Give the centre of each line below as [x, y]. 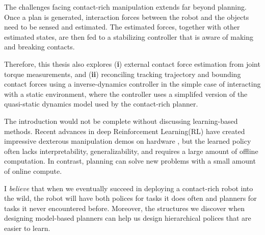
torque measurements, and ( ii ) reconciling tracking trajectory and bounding [123, 74]
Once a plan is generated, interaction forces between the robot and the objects [127, 17]
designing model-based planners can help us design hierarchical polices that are [128, 218]
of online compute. [33, 171]
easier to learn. [27, 228]
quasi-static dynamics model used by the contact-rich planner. [101, 104]
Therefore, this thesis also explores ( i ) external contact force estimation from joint [132, 63]
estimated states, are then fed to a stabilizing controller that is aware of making [129, 36]
